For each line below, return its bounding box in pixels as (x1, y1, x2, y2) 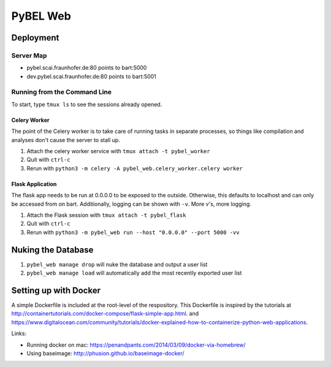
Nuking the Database (11, 244, 94, 255)
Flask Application (11, 180, 57, 187)
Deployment (11, 32, 59, 43)
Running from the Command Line (11, 88, 112, 96)
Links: (11, 330, 27, 337)
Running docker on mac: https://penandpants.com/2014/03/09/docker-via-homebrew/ (26, 341, 246, 349)
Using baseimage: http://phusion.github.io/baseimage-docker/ (26, 349, 185, 357)
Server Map (11, 51, 47, 59)
